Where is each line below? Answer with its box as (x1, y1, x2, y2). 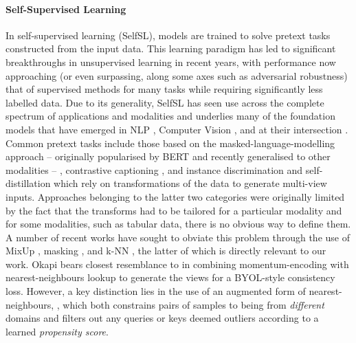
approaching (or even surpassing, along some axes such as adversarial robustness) (5, 68, 348, 82)
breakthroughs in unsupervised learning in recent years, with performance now (5, 54, 336, 69)
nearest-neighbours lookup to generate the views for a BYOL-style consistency (5, 270, 335, 285)
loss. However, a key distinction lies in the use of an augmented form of (5, 284, 306, 298)
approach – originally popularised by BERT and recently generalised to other (5, 149, 331, 164)
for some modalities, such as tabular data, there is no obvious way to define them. (5, 217, 351, 231)
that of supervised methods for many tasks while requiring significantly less (5, 82, 323, 96)
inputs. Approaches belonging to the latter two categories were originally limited (5, 189, 345, 203)
